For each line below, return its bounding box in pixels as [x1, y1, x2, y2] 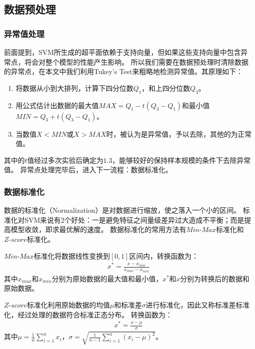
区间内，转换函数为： [129, 250, 199, 261]
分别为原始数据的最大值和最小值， [51, 273, 163, 283]
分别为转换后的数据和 [180, 273, 250, 283]
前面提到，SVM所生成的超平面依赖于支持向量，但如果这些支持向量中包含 [4, 47, 241, 57]
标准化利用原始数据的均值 [27, 299, 110, 310]
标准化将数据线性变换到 [34, 250, 110, 261]
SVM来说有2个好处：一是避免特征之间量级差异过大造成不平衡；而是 [24, 214, 245, 225]
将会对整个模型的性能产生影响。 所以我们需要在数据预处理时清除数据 [24, 56, 249, 67]
